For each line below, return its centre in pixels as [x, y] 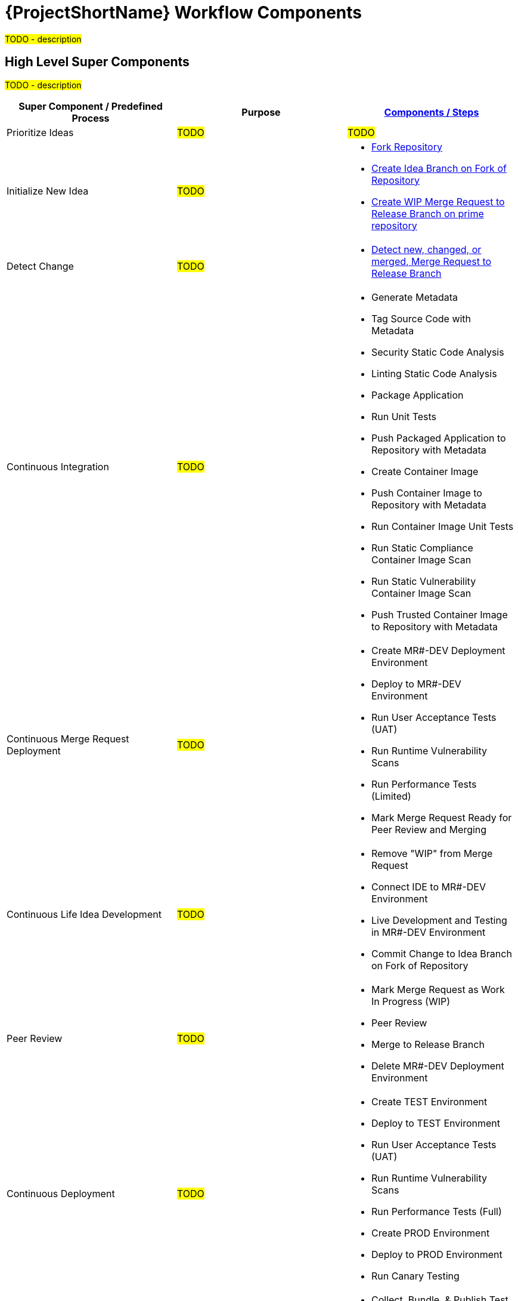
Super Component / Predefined [91, 106]
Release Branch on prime [427, 213]
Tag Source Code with [421, 318]
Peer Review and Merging [429, 829]
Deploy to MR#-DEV [416, 684]
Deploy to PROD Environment [437, 1254]
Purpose [261, 112]
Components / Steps [432, 112]
